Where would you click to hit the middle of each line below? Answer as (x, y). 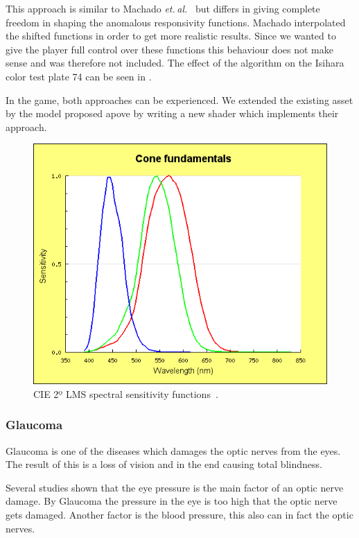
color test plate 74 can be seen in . (79, 76)
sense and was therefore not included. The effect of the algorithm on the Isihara (175, 63)
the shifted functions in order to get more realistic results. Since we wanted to (171, 36)
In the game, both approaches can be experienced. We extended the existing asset (179, 99)
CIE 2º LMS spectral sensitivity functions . (126, 393)
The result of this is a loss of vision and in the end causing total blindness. (164, 464)
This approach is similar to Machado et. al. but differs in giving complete (163, 8)
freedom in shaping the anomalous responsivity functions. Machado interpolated (176, 22)
